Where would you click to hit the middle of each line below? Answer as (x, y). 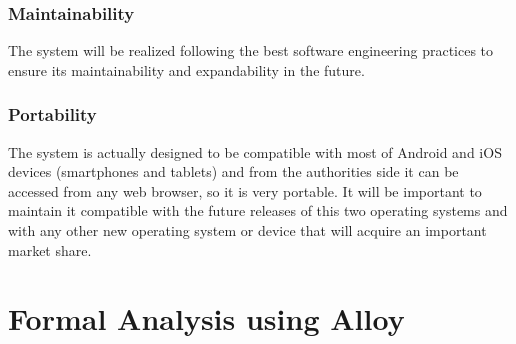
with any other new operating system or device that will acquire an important (247, 230)
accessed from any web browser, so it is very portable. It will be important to (245, 190)
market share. (50, 249)
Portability (52, 114)
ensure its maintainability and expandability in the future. (186, 69)
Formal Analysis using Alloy (206, 318)
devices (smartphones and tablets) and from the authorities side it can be (233, 171)
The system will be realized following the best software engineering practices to (251, 50)
